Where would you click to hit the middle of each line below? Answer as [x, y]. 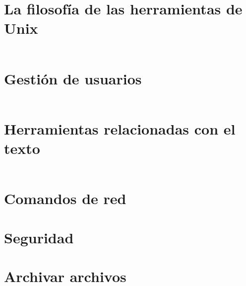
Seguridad [39, 237]
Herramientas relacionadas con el [120, 128]
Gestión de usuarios [73, 78]
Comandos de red [65, 198]
